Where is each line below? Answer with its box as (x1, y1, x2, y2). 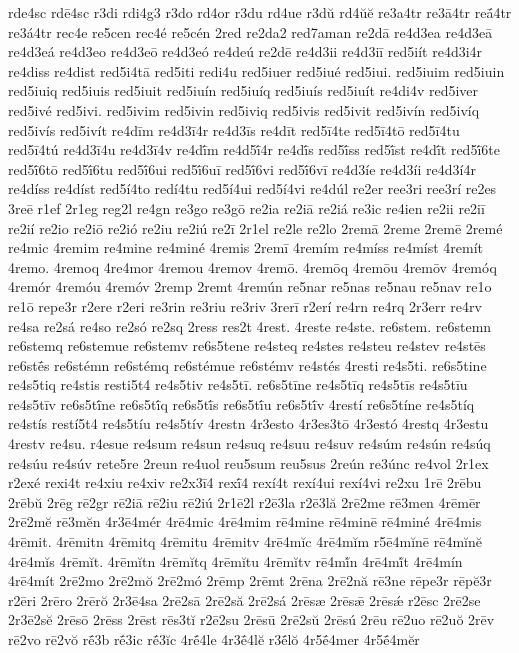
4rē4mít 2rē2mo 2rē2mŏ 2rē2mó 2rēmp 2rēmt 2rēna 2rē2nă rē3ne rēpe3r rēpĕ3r (8, 570, 492, 591)
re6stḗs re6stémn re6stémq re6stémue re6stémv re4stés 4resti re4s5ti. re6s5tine (8, 354, 487, 375)
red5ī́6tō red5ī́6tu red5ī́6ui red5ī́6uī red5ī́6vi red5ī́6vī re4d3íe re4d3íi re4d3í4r (8, 158, 476, 179)
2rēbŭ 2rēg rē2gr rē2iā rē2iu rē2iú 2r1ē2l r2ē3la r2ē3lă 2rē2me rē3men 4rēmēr (8, 491, 481, 512)
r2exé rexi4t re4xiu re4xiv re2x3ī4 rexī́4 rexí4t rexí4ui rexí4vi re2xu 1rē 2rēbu (8, 472, 482, 493)
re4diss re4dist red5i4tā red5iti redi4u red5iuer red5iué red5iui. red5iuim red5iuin (8, 60, 505, 81)
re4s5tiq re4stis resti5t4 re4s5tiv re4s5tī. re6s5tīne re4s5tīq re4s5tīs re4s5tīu (8, 374, 468, 395)
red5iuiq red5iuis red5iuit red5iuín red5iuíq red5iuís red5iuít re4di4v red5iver (8, 80, 479, 101)
